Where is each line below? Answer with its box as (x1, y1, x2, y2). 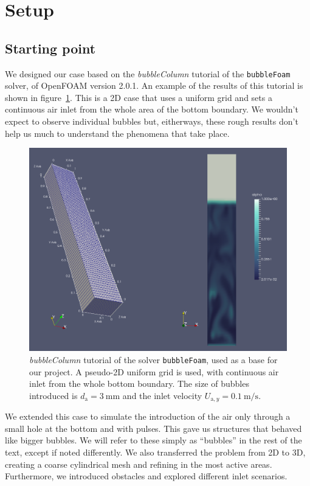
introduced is (29, 389, 78, 401)
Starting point (5, 38, 96, 57)
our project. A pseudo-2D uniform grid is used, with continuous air (29, 365, 279, 378)
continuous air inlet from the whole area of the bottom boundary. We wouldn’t (5, 103, 298, 116)
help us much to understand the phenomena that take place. (5, 127, 230, 139)
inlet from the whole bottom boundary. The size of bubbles (29, 377, 249, 390)
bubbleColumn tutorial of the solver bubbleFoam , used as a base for (29, 353, 278, 366)
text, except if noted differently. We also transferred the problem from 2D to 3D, (5, 446, 306, 459)
